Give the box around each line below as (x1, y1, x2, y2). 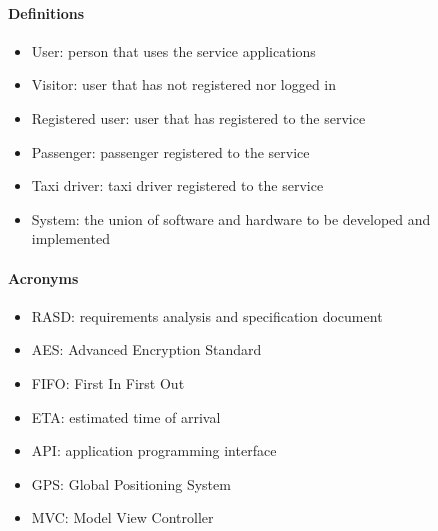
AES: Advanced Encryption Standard (31, 339, 262, 360)
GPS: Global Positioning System (31, 473, 231, 494)
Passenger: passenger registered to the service (31, 141, 310, 162)
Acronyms (8, 267, 79, 288)
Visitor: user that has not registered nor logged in (31, 74, 337, 95)
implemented (31, 228, 110, 249)
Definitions (8, 2, 85, 23)
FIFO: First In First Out (31, 372, 185, 393)
